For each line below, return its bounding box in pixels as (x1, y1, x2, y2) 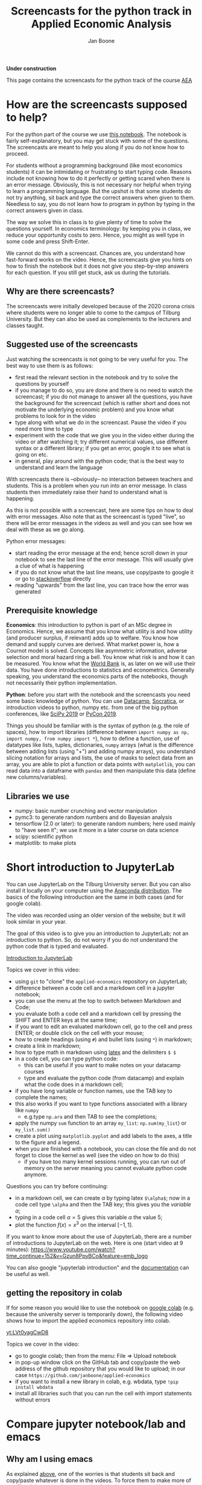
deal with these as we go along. (6, 526, 86, 533)
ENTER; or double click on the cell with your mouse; (14, 1030, 144, 1037)
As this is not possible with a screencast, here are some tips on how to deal (6, 506, 194, 514)
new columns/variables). (6, 773, 68, 781)
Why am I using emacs (6, 1454, 93, 1464)
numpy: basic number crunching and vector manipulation (14, 807, 158, 815)
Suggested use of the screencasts (6, 339, 138, 349)
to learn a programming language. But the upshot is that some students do (6, 187, 191, 194)
